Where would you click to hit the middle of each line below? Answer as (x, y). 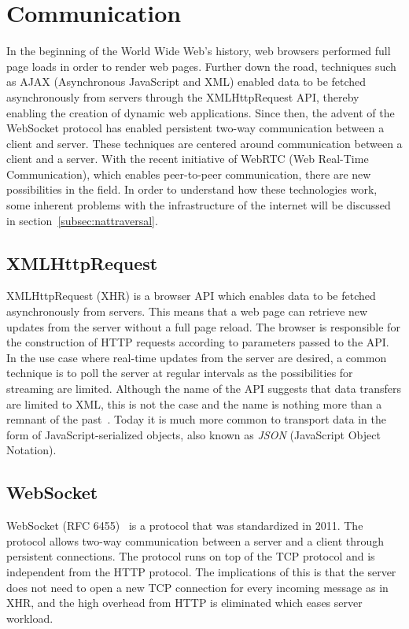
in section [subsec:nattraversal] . (82, 220)
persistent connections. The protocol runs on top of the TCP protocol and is (191, 556)
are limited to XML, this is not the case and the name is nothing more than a (194, 403)
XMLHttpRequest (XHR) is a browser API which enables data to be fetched (191, 296)
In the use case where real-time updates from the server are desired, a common (197, 357)
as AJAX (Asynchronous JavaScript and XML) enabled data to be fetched (186, 81)
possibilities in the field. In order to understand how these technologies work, (192, 189)
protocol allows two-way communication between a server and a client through (195, 540)
